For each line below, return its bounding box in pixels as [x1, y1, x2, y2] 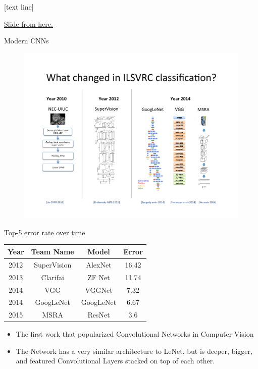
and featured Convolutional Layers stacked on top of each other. [16, 355, 215, 366]
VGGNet [85, 284, 113, 295]
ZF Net [87, 272, 110, 282]
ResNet [87, 309, 110, 320]
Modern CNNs [4, 35, 49, 46]
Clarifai [41, 272, 64, 282]
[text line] [4, 2, 34, 12]
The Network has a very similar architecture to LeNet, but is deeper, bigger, [16, 345, 252, 356]
